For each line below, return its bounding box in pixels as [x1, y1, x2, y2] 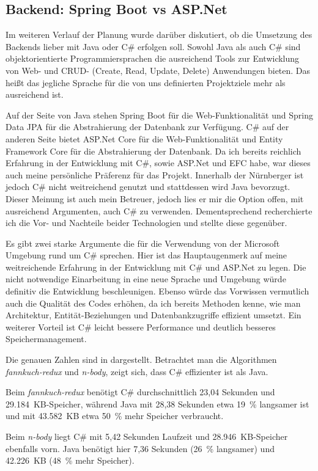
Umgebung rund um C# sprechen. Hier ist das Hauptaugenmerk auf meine [6, 249, 287, 261]
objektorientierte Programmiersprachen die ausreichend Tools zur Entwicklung [6, 52, 300, 65]
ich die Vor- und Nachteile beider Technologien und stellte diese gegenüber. [6, 216, 287, 229]
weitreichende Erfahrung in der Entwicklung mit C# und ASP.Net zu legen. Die [6, 260, 306, 273]
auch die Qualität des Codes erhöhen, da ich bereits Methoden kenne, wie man [6, 296, 301, 309]
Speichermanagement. [6, 332, 87, 345]
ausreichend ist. [6, 88, 64, 101]
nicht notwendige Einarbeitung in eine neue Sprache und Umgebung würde [6, 272, 286, 285]
